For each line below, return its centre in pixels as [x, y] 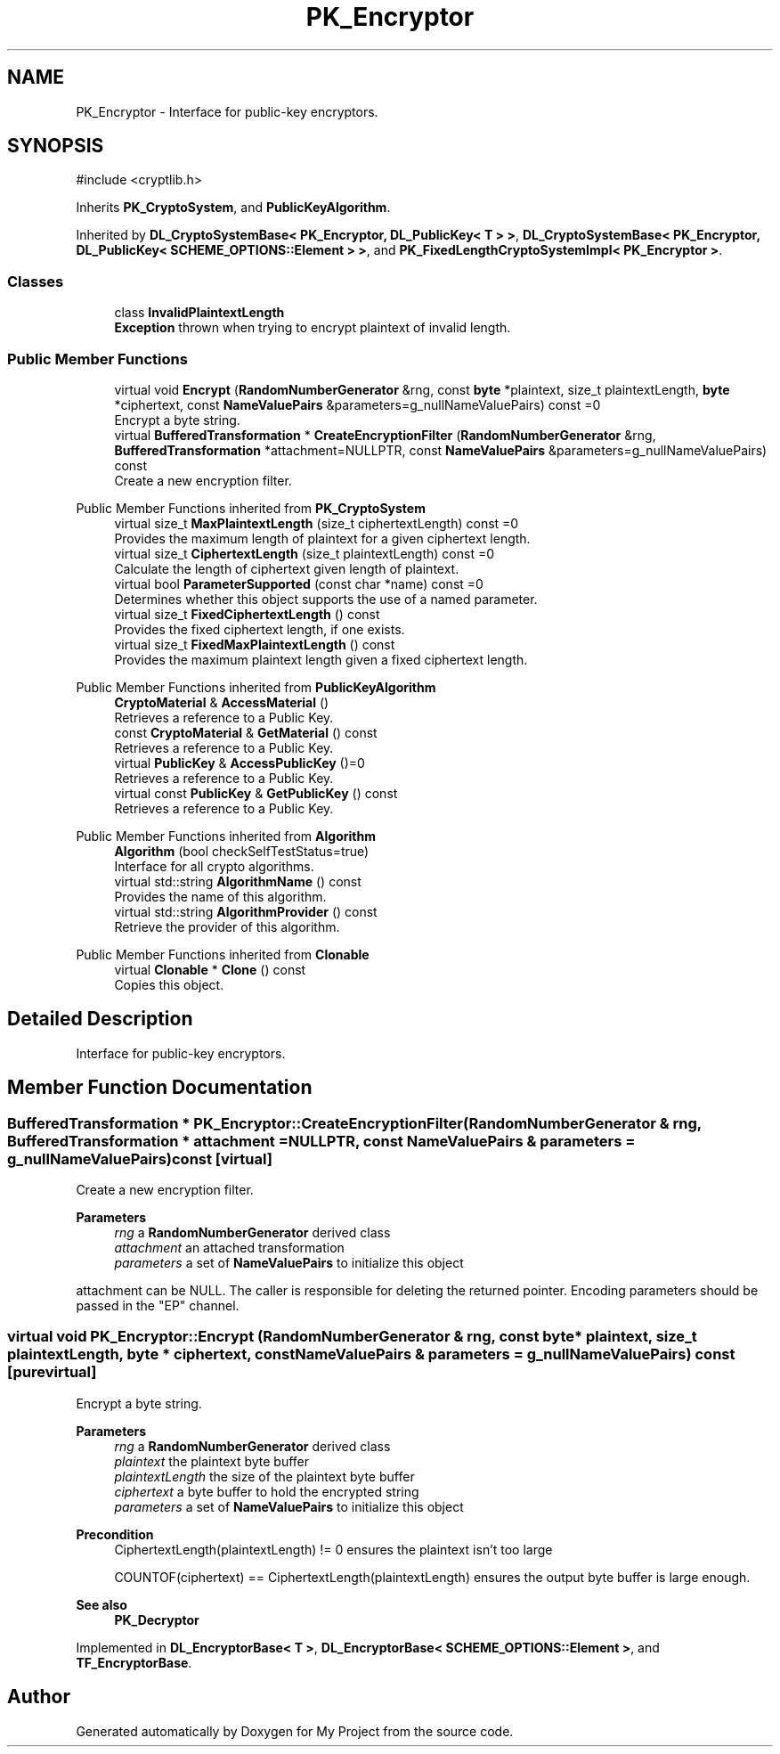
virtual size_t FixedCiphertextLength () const [247, 614]
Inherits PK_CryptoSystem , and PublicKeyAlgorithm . [233, 208]
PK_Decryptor [157, 1619]
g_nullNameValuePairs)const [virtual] [140, 1158]
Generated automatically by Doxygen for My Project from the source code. [295, 1731]
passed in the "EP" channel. [158, 1305]
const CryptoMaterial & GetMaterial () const [246, 732]
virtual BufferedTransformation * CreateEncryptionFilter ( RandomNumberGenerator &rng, [385, 435]
